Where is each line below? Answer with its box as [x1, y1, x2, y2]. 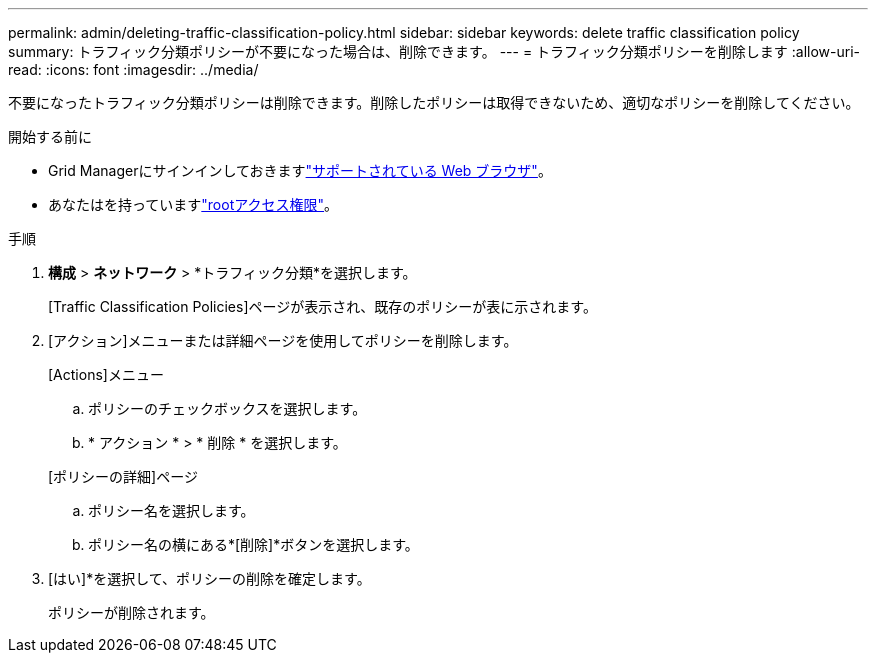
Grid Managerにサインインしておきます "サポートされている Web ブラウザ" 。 [48, 162, 552, 179]
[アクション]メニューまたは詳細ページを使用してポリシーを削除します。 [48, 332, 518, 349]
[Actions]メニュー [48, 366, 164, 383]
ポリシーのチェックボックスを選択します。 [88, 400, 367, 417]
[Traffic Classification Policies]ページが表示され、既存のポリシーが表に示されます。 [48, 298, 597, 315]
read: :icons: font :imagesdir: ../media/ [8, 61, 259, 78]
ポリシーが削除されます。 [48, 604, 215, 621]
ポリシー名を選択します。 [88, 502, 255, 519]
